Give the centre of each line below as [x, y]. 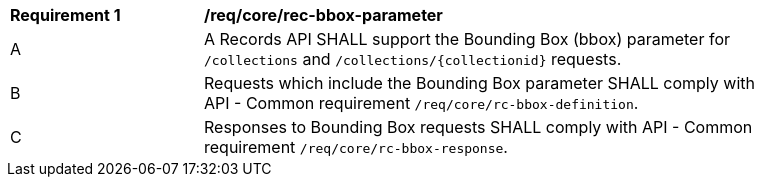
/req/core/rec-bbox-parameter [323, 15]
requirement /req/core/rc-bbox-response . [356, 147]
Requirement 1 [65, 15]
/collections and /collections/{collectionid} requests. [413, 59]
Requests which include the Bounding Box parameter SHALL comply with [479, 83]
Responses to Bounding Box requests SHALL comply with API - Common [478, 127]
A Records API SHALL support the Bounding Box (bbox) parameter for [467, 39]
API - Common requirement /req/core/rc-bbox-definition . [421, 103]
